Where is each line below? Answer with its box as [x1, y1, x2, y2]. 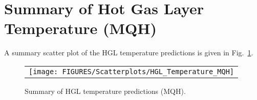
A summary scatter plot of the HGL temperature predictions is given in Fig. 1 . [4, 47, 253, 58]
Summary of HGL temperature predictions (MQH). [25, 85, 186, 96]
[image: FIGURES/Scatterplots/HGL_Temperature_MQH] [29, 67, 234, 76]
